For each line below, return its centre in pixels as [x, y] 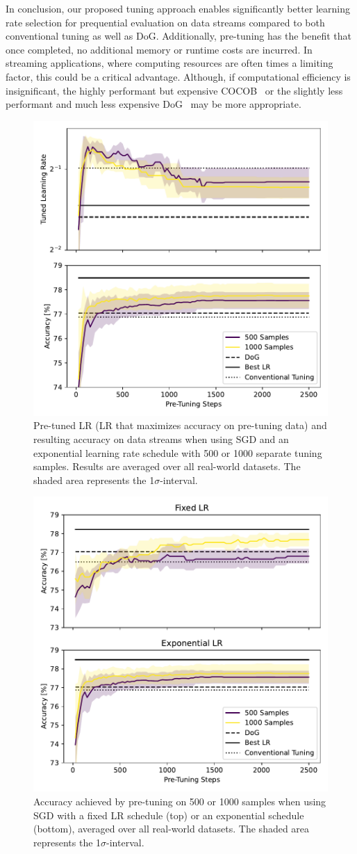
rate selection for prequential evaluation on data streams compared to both [165, 22]
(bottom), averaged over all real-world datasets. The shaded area [172, 829]
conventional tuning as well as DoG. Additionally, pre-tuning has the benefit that [179, 36]
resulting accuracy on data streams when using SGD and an [161, 438]
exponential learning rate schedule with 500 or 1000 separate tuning [178, 452]
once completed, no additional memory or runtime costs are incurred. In [159, 49]
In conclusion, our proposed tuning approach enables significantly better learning [178, 8]
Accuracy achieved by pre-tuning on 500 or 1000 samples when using [180, 801]
